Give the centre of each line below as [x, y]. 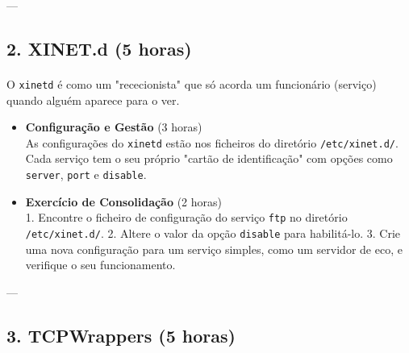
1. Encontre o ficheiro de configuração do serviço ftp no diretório [186, 217]
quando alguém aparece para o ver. [93, 100]
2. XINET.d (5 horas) [99, 48]
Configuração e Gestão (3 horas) [114, 127]
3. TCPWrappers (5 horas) [121, 335]
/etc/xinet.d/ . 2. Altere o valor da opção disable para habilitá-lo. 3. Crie [213, 233]
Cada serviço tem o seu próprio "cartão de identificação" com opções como [209, 158]
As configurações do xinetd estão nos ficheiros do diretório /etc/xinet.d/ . [212, 142]
